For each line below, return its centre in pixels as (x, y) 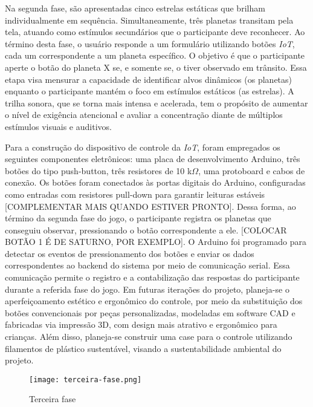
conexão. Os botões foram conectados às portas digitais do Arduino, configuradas (155, 182)
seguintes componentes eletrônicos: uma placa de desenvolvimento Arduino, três (153, 159)
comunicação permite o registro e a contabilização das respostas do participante (152, 277)
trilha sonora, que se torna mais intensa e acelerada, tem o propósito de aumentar (156, 103)
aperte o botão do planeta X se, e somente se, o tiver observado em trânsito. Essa (156, 67)
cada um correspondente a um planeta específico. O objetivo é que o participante (155, 55)
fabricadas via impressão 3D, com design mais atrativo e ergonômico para (141, 324)
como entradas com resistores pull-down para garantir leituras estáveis (135, 194)
